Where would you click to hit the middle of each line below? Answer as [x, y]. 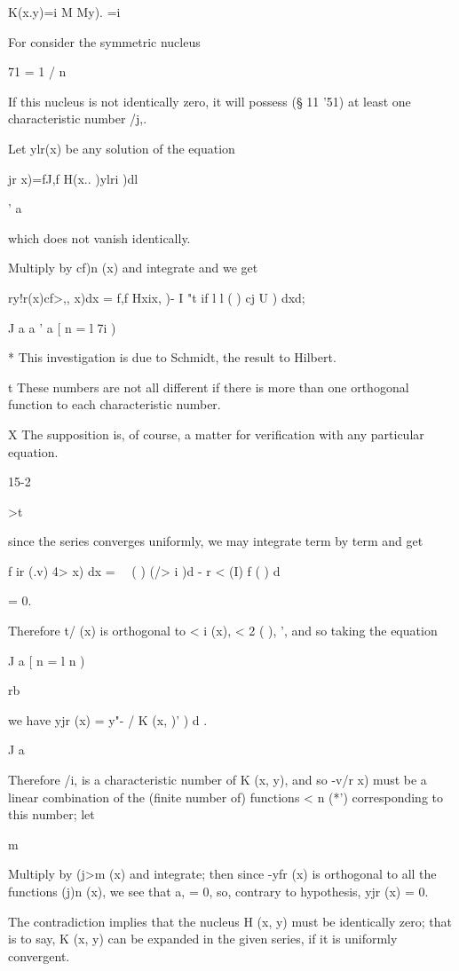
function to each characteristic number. [115, 404]
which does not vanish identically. [99, 237]
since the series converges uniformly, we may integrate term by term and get [216, 541]
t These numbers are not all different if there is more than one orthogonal [209, 387]
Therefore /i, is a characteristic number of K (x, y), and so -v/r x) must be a [218, 780]
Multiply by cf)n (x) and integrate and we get [133, 268]
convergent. [39, 955]
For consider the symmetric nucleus [104, 41]
